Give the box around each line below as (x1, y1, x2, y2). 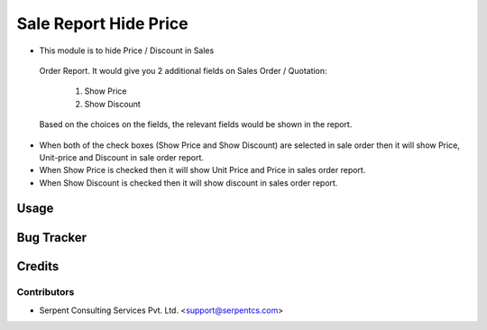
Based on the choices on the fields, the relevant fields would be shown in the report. (39, 119, 353, 130)
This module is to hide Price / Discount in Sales (39, 45, 215, 56)
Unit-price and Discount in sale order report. (39, 151, 205, 162)
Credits (16, 258, 60, 274)
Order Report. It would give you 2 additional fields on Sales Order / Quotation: (39, 65, 328, 76)
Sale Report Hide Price (16, 14, 188, 33)
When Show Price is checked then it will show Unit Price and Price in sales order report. (39, 165, 366, 176)
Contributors (16, 286, 75, 298)
